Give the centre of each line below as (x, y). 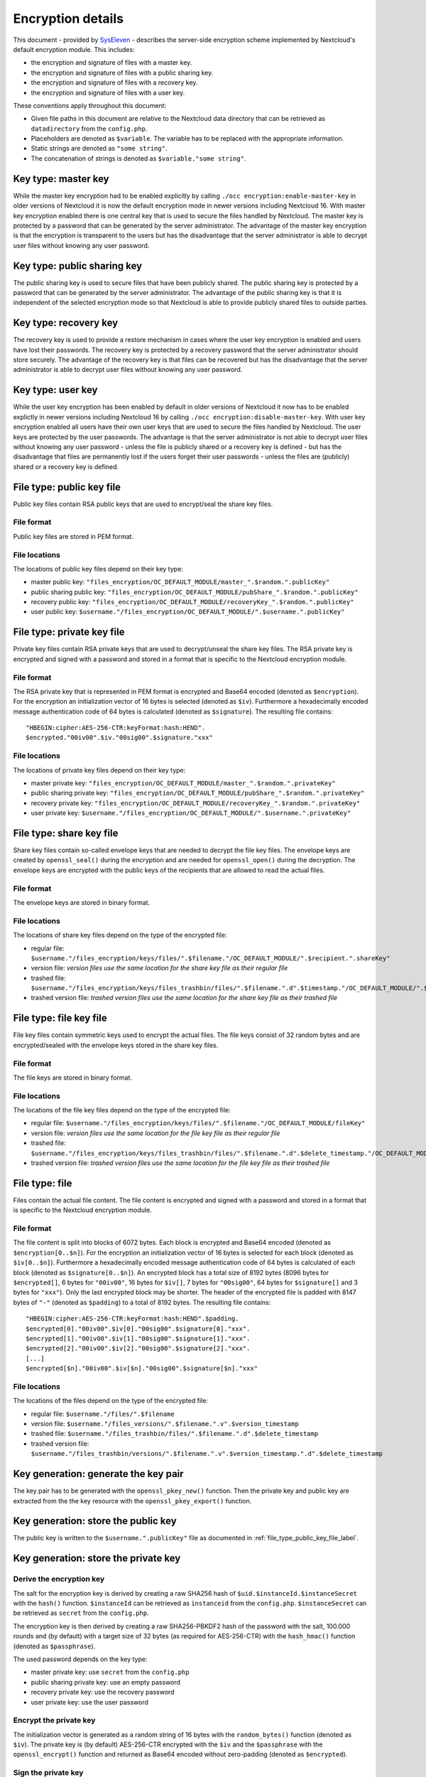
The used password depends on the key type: (81, 1659)
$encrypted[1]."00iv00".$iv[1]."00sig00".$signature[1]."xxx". (138, 1338)
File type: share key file (66, 833)
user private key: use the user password (90, 1702)
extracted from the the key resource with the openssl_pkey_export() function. (132, 1500)
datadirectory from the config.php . (89, 129)
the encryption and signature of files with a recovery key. (114, 82)
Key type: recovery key (66, 323)
